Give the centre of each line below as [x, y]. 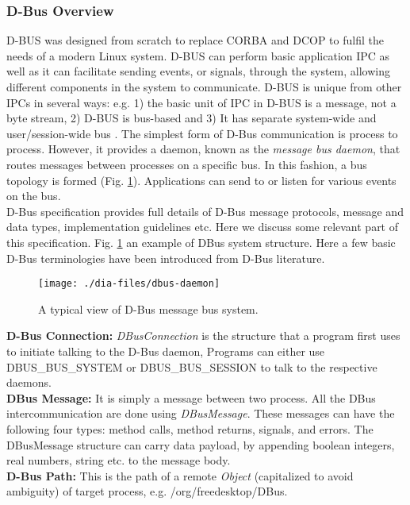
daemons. [29, 382]
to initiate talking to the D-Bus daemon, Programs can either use [166, 351]
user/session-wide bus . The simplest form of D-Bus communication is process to [202, 133]
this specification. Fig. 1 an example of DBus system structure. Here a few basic [201, 242]
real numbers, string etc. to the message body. [119, 460]
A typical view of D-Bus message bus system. [148, 308]
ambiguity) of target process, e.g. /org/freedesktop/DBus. [147, 491]
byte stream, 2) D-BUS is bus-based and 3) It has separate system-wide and [192, 118]
